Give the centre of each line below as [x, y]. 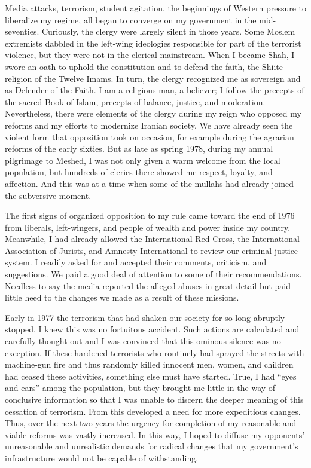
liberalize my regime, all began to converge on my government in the [131, 19]
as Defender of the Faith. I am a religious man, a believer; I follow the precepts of [155, 90]
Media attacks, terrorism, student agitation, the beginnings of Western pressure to [156, 8]
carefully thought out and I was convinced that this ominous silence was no [143, 341]
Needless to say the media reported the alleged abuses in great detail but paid [148, 285]
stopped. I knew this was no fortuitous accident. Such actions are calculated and [152, 329]
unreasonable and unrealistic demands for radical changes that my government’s [152, 446]
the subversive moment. [48, 195]
